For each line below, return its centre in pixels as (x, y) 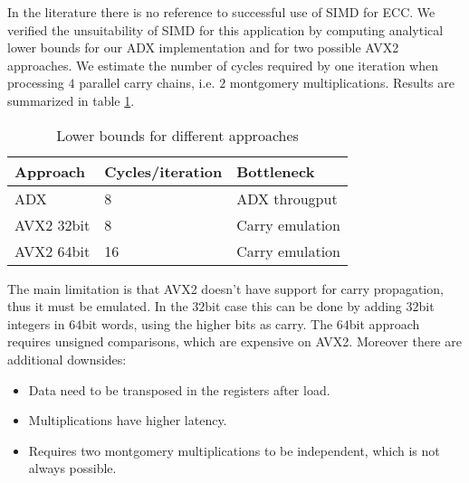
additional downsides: (67, 359)
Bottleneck (276, 171)
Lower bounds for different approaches (177, 135)
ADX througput (287, 198)
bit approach (384, 323)
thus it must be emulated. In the (98, 306)
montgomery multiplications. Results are (342, 83)
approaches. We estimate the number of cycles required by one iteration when (223, 65)
